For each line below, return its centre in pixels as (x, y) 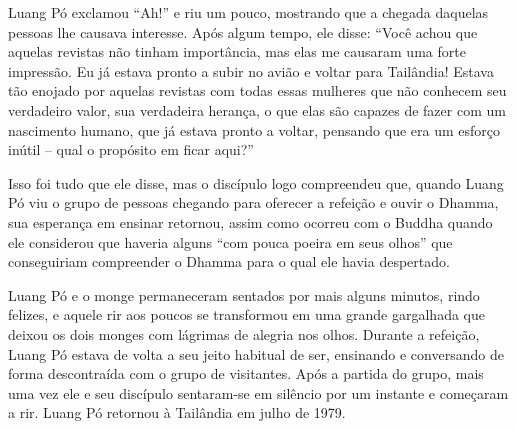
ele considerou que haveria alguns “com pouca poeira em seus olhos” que (230, 241)
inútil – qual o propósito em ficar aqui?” (131, 149)
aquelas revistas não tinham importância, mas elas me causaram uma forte (237, 51)
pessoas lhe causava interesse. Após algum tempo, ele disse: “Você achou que (243, 31)
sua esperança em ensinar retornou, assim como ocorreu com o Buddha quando (250, 221)
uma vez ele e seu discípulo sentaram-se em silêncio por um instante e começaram (258, 392)
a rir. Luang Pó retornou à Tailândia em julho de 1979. (177, 412)
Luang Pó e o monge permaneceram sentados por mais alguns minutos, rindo (244, 294)
